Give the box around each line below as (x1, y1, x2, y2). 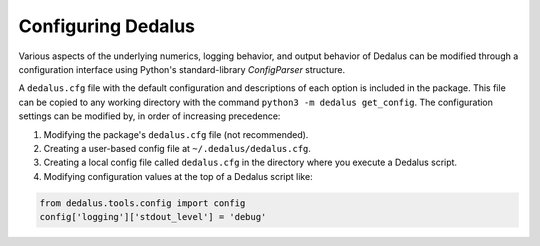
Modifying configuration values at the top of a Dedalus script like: (43, 170, 314, 182)
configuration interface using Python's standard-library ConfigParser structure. (18, 63, 345, 75)
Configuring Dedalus (18, 15, 195, 37)
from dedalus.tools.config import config (39, 197, 246, 209)
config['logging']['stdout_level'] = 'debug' (39, 211, 267, 223)
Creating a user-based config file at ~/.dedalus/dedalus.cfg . (43, 142, 312, 154)
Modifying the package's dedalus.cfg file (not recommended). (43, 128, 309, 140)
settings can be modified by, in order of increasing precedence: (18, 110, 281, 122)
